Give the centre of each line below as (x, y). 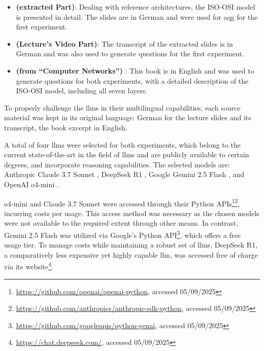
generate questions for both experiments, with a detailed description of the (132, 80)
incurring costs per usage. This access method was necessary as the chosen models (132, 213)
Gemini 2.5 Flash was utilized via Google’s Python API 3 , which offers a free (122, 234)
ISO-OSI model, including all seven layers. (82, 91)
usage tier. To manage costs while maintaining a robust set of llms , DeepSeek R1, (131, 245)
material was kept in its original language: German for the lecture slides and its (128, 117)
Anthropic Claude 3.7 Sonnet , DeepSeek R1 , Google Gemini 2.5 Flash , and (124, 174)
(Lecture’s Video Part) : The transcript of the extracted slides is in (124, 43)
